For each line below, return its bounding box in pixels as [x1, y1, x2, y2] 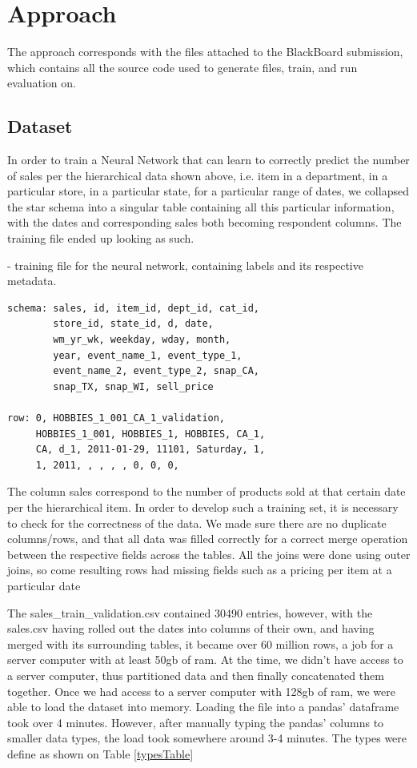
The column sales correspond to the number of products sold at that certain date [7, 483, 406, 500]
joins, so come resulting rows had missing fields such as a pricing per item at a [7, 561, 392, 578]
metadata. [7, 272, 57, 289]
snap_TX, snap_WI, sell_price [53, 380, 214, 392]
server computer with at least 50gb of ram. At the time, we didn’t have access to [7, 651, 403, 668]
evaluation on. [7, 74, 76, 91]
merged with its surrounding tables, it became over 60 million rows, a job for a [7, 635, 394, 652]
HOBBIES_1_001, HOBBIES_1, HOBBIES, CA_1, [35, 428, 266, 440]
